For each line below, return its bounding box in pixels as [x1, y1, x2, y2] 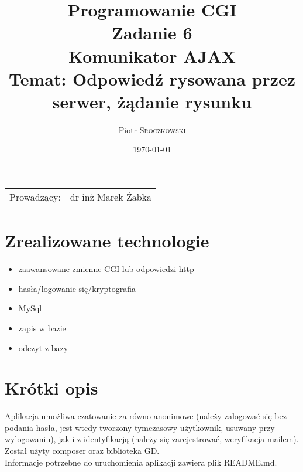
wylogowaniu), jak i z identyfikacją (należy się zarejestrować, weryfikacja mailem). [5, 433, 299, 445]
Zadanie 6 [112, 21, 192, 45]
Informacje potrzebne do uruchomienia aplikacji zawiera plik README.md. [5, 456, 277, 468]
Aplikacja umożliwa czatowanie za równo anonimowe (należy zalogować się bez [5, 410, 287, 422]
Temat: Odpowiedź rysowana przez [8, 66, 296, 90]
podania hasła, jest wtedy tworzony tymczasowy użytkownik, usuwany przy [5, 421, 275, 433]
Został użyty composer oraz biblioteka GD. [5, 444, 160, 457]
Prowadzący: [9, 190, 61, 204]
